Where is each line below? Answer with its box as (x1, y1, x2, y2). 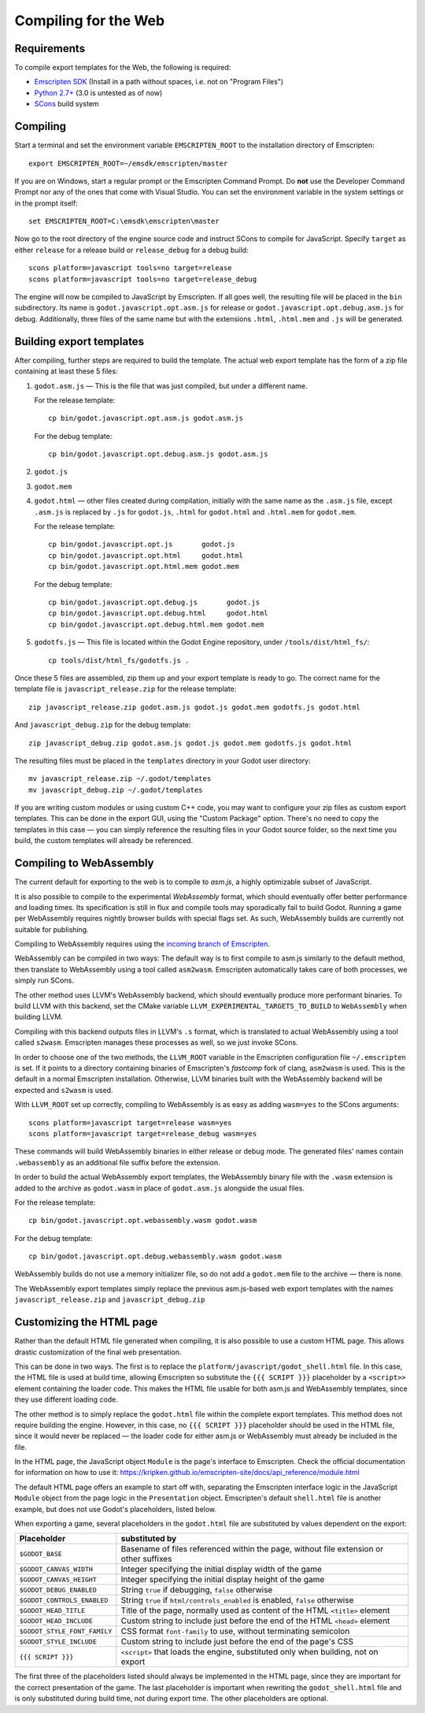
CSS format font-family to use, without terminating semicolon (120, 1626, 350, 1637)
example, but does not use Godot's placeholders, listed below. (14, 1504, 216, 1514)
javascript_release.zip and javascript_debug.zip (14, 1295, 205, 1304)
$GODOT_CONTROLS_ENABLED (19, 1596, 109, 1604)
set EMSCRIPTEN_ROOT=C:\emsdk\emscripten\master (28, 217, 220, 226)
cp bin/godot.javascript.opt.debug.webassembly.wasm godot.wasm (28, 1252, 283, 1261)
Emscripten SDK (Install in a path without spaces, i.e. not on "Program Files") (34, 77, 283, 87)
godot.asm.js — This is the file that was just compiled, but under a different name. (34, 381, 308, 390)
